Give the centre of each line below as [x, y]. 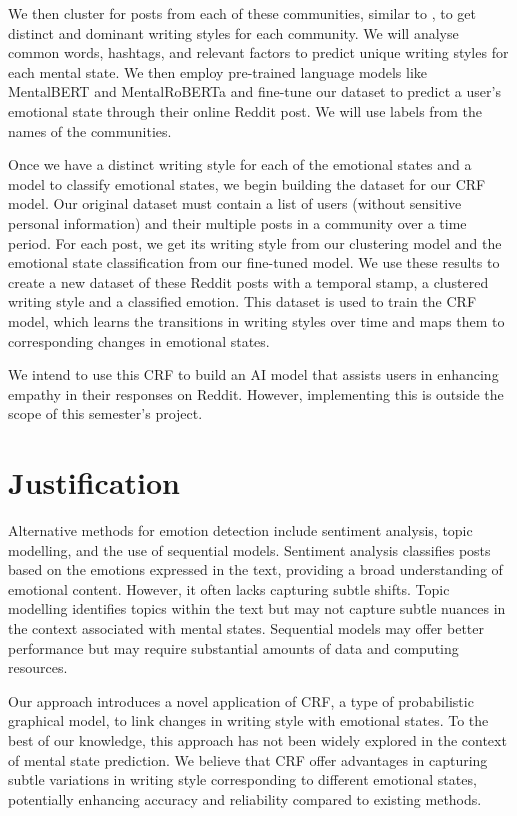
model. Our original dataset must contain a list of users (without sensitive [235, 203]
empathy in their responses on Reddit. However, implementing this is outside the [256, 393]
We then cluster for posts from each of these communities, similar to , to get [242, 13]
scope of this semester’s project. [105, 413]
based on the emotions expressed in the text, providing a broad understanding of [255, 569]
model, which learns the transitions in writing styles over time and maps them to [256, 320]
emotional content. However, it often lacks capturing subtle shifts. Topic [229, 588]
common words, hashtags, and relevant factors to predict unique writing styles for [258, 52]
